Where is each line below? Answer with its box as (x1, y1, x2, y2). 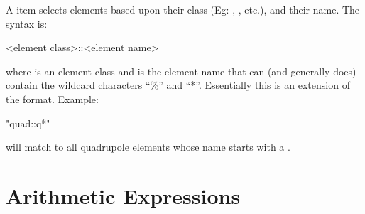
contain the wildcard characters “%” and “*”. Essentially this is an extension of (6, 77, 350, 92)
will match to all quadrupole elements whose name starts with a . (6, 139, 290, 154)
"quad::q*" (6, 115, 50, 130)
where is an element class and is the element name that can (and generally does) (6, 63, 356, 78)
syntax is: (6, 16, 48, 31)
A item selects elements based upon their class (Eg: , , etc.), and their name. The (6, 2, 360, 16)
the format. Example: (6, 91, 99, 106)
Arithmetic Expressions (6, 181, 241, 210)
